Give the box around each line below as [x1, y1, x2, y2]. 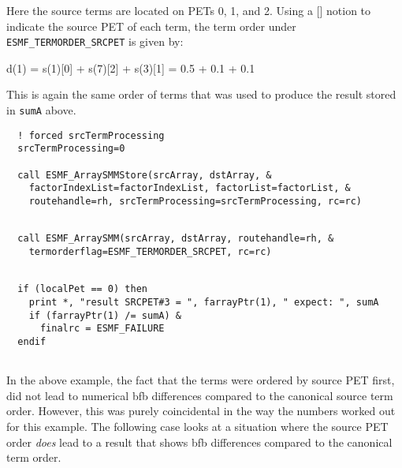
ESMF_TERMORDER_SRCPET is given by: [6, 33, 184, 50]
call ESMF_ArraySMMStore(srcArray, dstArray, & [17, 169, 272, 181]
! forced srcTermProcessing [17, 129, 165, 141]
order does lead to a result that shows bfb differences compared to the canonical [6, 433, 393, 450]
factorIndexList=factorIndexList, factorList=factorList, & [28, 182, 351, 194]
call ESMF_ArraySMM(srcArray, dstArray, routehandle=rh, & [17, 233, 334, 245]
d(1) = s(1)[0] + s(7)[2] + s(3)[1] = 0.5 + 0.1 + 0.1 [6, 59, 255, 76]
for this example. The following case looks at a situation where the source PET [6, 417, 389, 434]
